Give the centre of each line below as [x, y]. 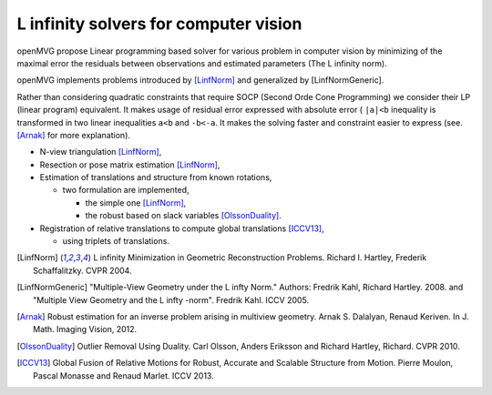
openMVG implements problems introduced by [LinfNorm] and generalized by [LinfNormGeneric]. [200, 80]
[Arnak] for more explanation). [74, 135]
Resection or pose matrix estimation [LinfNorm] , [130, 165]
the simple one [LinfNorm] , [136, 203]
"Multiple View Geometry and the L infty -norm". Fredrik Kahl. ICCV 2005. [171, 299]
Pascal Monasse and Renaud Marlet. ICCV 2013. [123, 375]
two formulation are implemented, [126, 190]
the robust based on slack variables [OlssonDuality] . [183, 216]
